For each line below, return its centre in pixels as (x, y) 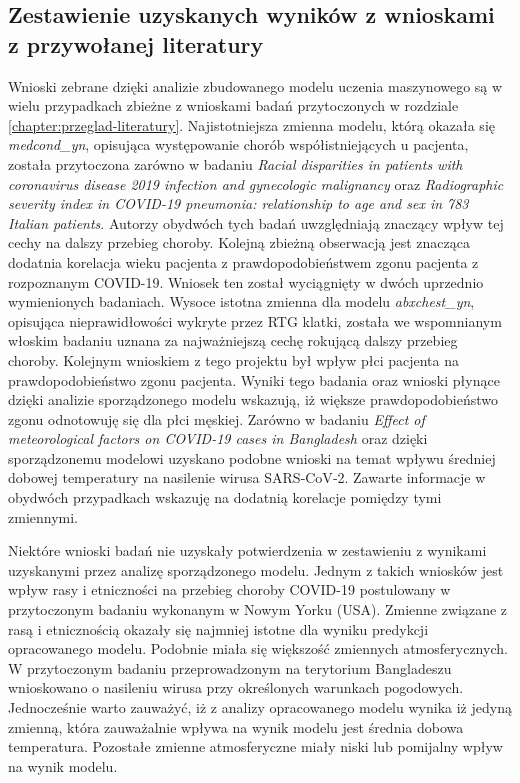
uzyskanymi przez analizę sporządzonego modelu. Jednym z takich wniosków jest (256, 569)
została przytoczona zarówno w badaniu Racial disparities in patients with (235, 163)
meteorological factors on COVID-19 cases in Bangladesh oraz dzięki (218, 438)
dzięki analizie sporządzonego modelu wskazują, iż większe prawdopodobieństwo (253, 399)
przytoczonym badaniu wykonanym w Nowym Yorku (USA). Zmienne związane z (258, 609)
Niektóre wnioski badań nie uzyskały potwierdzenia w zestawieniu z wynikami (247, 550)
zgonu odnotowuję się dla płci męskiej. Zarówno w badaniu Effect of (216, 418)
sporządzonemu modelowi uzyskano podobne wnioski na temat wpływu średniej (252, 457)
